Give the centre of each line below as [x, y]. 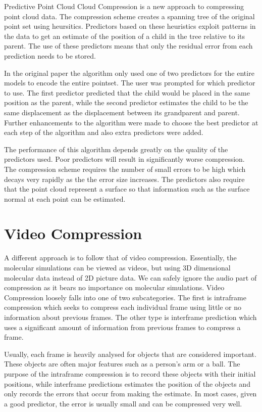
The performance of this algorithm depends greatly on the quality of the [116, 149]
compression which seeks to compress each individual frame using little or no [123, 307]
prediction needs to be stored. [50, 55]
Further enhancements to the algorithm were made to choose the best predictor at [131, 122]
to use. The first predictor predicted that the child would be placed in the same [127, 92]
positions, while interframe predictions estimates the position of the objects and [127, 383]
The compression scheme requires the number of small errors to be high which [125, 169]
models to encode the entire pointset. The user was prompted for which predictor [130, 83]
